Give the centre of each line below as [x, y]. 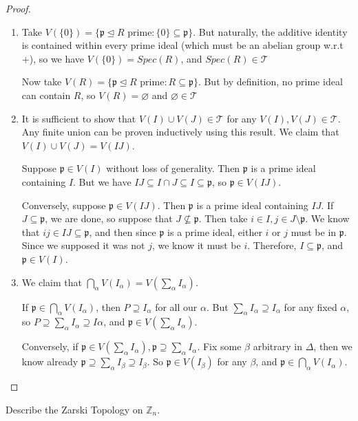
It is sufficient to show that [79, 118]
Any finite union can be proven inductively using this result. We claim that [180, 132]
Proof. [18, 8]
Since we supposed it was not [83, 245]
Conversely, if [50, 346]
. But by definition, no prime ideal [270, 82]
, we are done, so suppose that [109, 218]
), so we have [57, 58]
